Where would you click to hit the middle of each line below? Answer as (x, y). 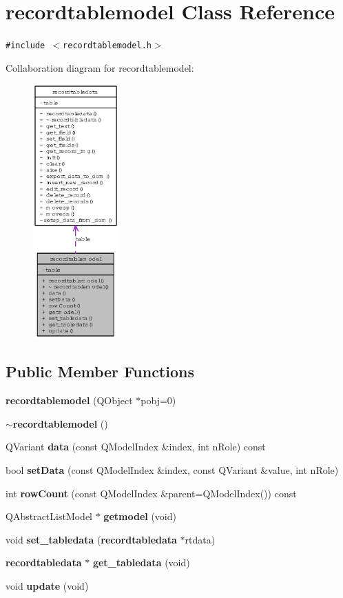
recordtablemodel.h (107, 46)
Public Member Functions (100, 371)
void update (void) (47, 585)
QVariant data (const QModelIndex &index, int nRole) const (136, 447)
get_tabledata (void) (141, 562)
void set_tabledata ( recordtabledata (91, 539)
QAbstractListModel (49, 516)
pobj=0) (158, 400)
